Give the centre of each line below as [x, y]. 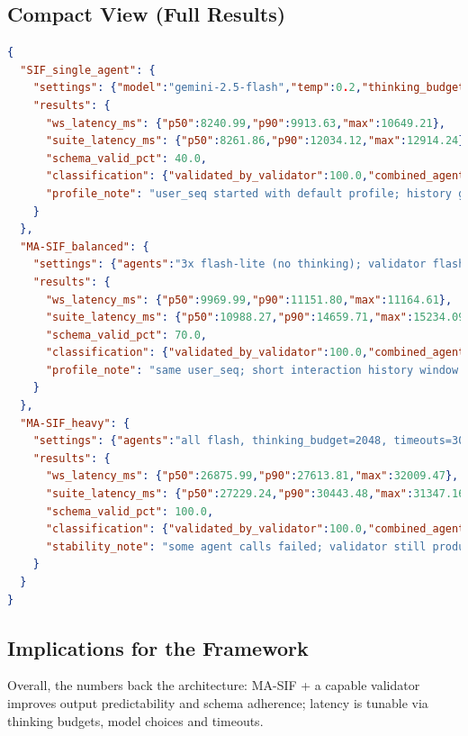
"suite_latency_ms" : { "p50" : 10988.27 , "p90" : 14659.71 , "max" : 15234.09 [255, 318]
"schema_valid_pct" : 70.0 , [126, 335]
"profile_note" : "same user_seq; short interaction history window [252, 370]
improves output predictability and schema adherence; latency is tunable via [218, 703]
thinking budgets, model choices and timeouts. [135, 720]
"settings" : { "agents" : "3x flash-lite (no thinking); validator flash [249, 264]
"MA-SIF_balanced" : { [85, 246]
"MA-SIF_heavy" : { [75, 423]
